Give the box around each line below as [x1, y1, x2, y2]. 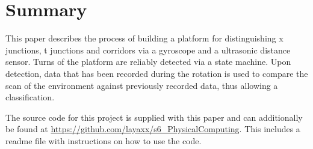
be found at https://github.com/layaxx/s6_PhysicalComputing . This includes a [5, 123, 300, 135]
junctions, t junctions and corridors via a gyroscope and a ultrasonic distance [5, 43, 291, 56]
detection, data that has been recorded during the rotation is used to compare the [5, 67, 308, 79]
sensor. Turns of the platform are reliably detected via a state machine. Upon [5, 55, 291, 68]
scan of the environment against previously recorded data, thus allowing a [5, 79, 278, 91]
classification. [5, 91, 55, 103]
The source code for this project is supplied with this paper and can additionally [5, 111, 303, 123]
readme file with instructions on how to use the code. [5, 134, 202, 147]
